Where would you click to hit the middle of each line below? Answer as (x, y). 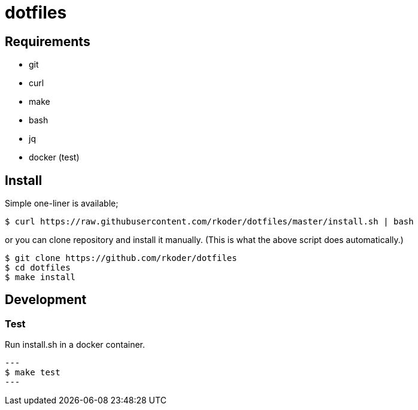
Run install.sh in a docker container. (75, 345)
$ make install (40, 277)
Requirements (48, 41)
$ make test (33, 373)
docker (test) (54, 157)
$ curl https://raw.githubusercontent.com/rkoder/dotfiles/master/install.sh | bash (209, 222)
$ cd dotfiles (38, 268)
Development (46, 300)
